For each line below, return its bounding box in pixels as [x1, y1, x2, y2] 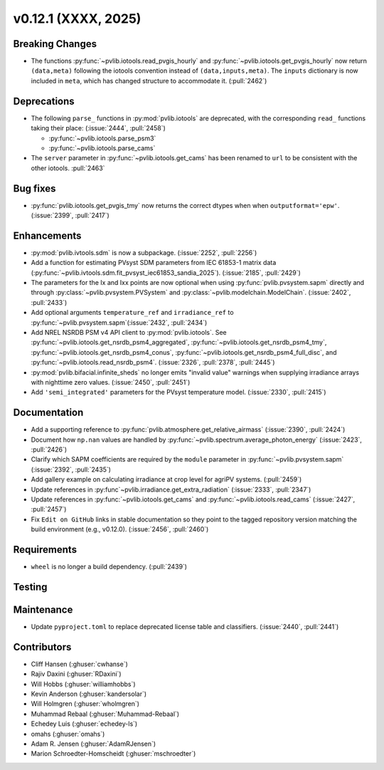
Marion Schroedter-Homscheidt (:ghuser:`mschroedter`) [31, 749, 196, 758]
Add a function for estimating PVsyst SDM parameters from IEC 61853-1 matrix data [31, 259, 277, 267]
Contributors [13, 641, 72, 653]
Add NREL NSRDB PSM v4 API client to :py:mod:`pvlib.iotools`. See [31, 328, 227, 337]
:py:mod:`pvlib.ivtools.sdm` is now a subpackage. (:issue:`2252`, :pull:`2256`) [31, 248, 257, 256]
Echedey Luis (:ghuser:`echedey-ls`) [31, 719, 138, 728]
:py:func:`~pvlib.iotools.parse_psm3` [48, 134, 156, 142]
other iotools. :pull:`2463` [31, 164, 105, 172]
